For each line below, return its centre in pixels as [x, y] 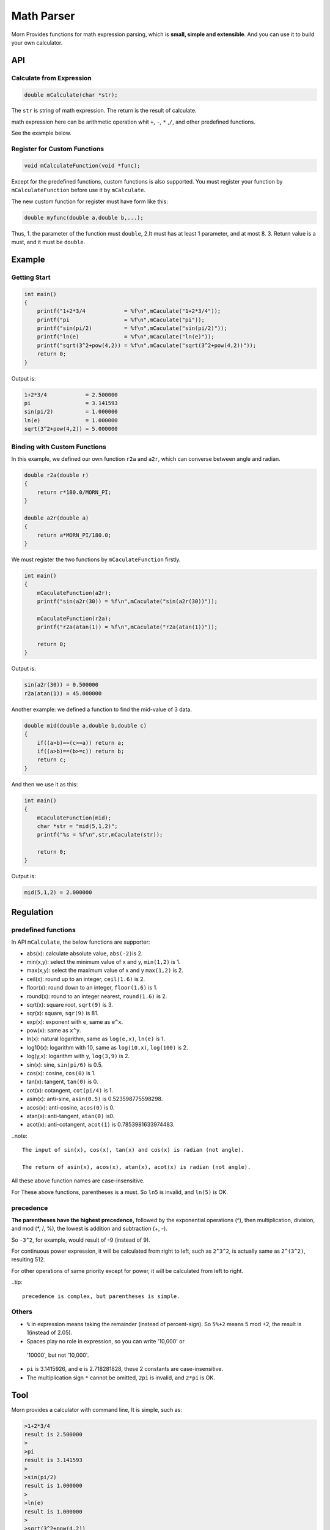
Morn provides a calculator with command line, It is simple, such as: [97, 1409]
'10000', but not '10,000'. [58, 1355]
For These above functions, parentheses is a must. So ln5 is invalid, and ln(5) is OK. [120, 1192]
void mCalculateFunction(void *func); [82, 166]
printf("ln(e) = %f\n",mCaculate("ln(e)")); [126, 337]
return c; [52, 760]
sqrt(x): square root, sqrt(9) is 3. [70, 1004]
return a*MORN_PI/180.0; [74, 535]
